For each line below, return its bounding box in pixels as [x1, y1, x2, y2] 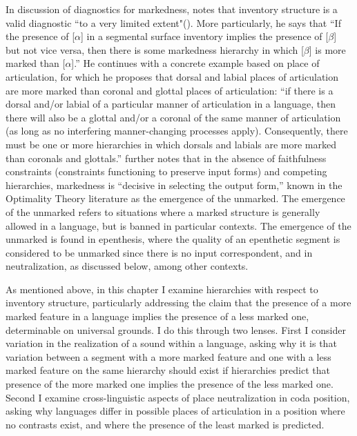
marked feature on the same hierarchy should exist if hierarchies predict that [6, 363, 330, 377]
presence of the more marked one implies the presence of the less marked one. [6, 377, 334, 391]
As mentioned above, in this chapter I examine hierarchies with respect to [6, 281, 318, 296]
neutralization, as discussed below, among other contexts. [6, 259, 249, 273]
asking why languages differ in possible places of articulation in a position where [6, 404, 345, 418]
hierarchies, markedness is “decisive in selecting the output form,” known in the [6, 177, 342, 192]
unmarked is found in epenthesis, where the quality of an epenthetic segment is [6, 232, 340, 246]
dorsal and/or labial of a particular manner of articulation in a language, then [6, 97, 336, 111]
